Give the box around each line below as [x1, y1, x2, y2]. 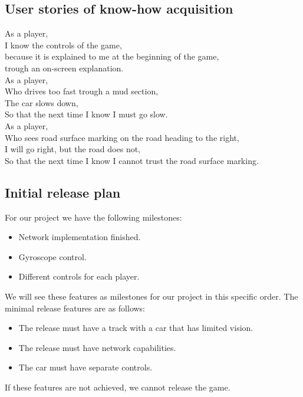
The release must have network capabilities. [18, 341, 176, 353]
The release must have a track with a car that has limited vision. [18, 321, 253, 334]
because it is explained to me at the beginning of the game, [5, 50, 219, 63]
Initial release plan [5, 183, 121, 201]
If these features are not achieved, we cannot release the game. [5, 380, 230, 393]
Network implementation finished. [18, 231, 141, 243]
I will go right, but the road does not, [5, 143, 141, 155]
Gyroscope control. [18, 250, 87, 263]
